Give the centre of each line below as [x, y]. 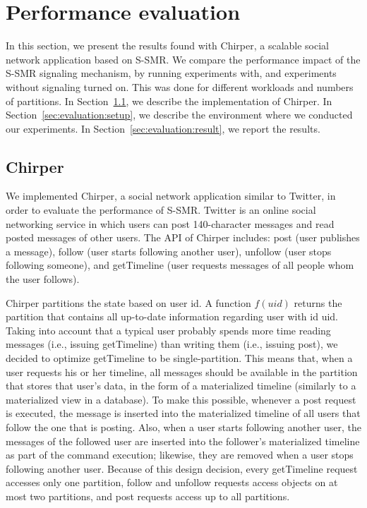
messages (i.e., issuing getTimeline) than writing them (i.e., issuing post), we [172, 344]
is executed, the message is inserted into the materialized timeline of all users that [183, 413]
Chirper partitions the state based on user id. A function [128, 302]
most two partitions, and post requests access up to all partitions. [148, 496]
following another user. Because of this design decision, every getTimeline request [182, 468]
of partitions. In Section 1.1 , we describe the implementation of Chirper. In [169, 101]
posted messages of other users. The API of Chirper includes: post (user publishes [183, 237]
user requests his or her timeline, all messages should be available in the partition [182, 371]
